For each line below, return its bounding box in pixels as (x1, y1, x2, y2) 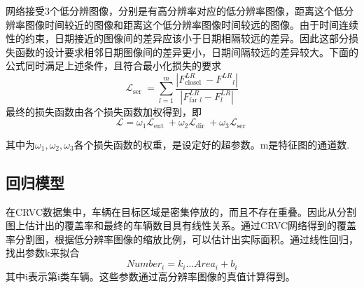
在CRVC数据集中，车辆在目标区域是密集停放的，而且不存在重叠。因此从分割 (6, 204, 357, 219)
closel (185, 79, 202, 87)
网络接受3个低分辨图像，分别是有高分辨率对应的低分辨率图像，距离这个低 (6, 4, 344, 18)
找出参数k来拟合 (6, 245, 80, 260)
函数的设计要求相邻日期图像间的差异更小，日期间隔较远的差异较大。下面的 (15, 44, 358, 59)
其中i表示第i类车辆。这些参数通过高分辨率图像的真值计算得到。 (6, 268, 295, 283)
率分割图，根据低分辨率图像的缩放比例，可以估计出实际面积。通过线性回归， (6, 231, 358, 246)
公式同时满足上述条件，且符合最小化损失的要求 (6, 58, 221, 73)
